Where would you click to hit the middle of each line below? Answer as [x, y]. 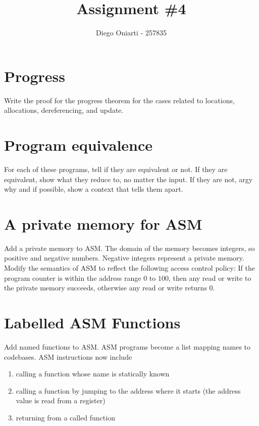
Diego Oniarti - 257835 [131, 33]
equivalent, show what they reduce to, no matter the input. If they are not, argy [128, 179]
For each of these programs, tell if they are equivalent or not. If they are [116, 169]
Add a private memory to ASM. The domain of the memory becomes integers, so [129, 248]
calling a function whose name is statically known [93, 374]
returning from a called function [65, 417]
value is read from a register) [61, 400]
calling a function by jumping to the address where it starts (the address [128, 390]
